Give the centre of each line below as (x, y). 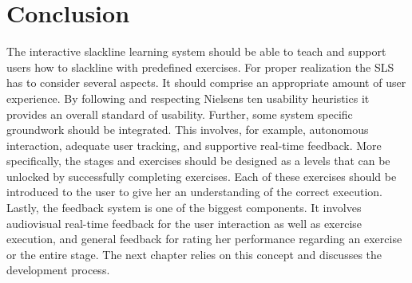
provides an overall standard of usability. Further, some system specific (180, 114)
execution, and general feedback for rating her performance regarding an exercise (204, 239)
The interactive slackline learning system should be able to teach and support (196, 51)
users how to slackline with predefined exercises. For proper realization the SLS (200, 67)
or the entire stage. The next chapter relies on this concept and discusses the (194, 254)
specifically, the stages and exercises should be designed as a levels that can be (198, 161)
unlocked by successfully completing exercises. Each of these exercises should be (202, 176)
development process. (58, 270)
